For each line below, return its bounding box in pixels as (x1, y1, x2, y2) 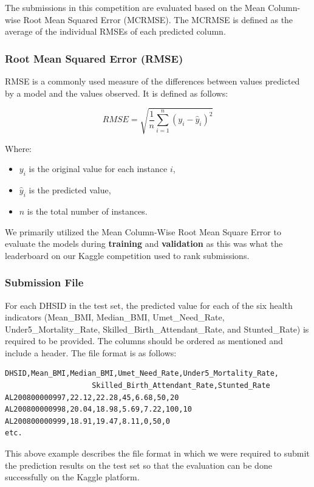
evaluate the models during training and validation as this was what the (5, 237, 283, 250)
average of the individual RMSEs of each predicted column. (5, 25, 226, 38)
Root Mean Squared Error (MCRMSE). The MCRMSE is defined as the (23, 13, 293, 26)
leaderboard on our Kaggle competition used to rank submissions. (5, 249, 250, 261)
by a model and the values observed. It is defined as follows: (5, 86, 228, 99)
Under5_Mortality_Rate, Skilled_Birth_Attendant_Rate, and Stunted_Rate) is (5, 322, 309, 335)
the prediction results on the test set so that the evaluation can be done (5, 458, 272, 471)
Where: (5, 142, 32, 154)
